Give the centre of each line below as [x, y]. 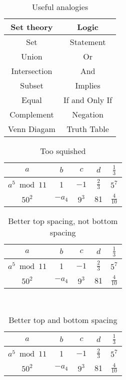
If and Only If [88, 100]
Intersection [32, 71]
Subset [32, 85]
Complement [32, 114]
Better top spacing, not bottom [63, 220]
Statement [88, 42]
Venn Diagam [32, 129]
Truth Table [88, 129]
